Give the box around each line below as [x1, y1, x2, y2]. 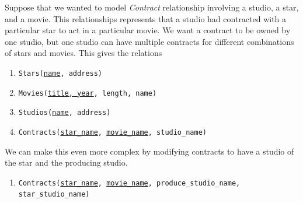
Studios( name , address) [18, 108, 111, 117]
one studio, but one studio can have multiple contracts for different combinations [5, 35, 294, 47]
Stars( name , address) [18, 69, 102, 78]
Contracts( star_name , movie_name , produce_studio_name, [18, 178, 241, 187]
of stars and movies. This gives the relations [5, 47, 162, 59]
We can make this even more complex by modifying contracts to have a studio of [5, 145, 294, 157]
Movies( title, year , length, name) [18, 89, 157, 97]
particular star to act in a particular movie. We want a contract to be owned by [5, 24, 291, 36]
